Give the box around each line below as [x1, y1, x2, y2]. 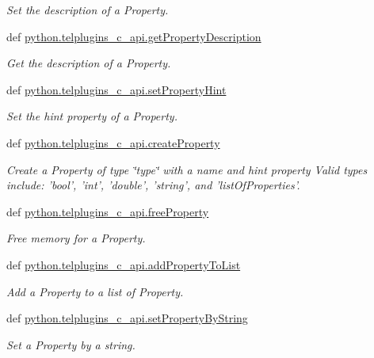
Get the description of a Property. [6, 55, 171, 71]
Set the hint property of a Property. [6, 108, 177, 124]
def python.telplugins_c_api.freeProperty [6, 203, 209, 219]
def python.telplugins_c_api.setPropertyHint [6, 81, 227, 97]
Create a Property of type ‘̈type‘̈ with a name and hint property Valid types [6, 161, 368, 177]
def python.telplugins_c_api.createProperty [6, 134, 220, 150]
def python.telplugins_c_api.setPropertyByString [6, 310, 248, 326]
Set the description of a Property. [6, 2, 169, 17]
